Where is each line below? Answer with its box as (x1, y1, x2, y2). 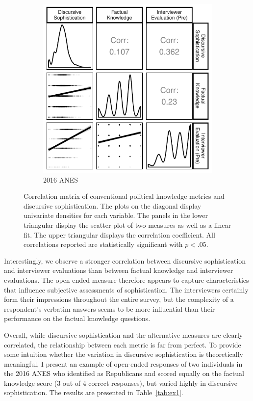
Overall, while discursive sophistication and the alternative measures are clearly (4, 329, 243, 340)
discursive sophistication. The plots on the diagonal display (24, 200, 202, 211)
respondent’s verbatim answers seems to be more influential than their (4, 303, 215, 314)
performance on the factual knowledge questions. (4, 313, 151, 323)
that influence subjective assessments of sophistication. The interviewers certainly (4, 284, 249, 294)
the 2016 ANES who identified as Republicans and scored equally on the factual (4, 368, 244, 378)
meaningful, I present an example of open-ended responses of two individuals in (4, 358, 243, 369)
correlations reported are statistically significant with (24, 239, 183, 249)
